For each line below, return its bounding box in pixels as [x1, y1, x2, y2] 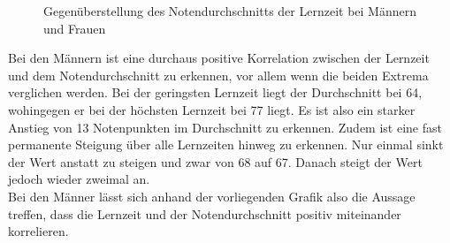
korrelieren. [8, 222, 69, 240]
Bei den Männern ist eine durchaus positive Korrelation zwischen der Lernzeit [8, 49, 430, 67]
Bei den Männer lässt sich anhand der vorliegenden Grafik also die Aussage [8, 186, 416, 205]
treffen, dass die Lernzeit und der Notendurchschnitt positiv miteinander [8, 204, 401, 223]
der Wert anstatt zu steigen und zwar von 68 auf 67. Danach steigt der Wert [8, 152, 423, 171]
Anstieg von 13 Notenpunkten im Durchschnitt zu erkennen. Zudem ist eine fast [8, 118, 442, 136]
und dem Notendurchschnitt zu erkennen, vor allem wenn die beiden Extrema [8, 65, 429, 84]
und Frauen [43, 19, 106, 37]
